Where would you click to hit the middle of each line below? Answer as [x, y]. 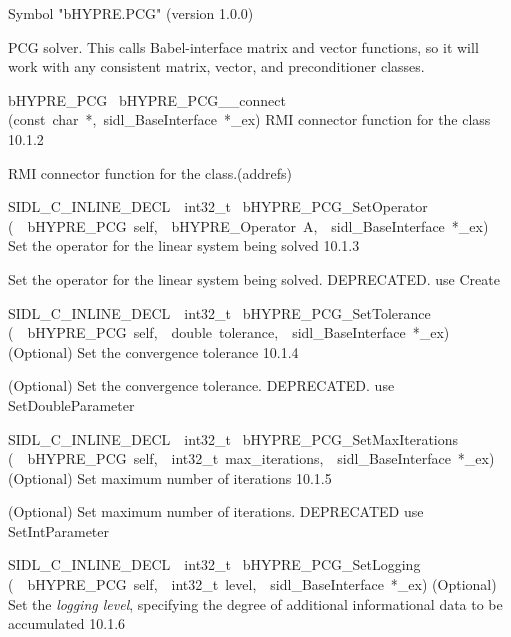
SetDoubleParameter [71, 404]
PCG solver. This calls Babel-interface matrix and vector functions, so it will [243, 46]
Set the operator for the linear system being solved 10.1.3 [184, 245]
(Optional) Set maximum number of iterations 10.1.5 [170, 477]
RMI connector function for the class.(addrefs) [150, 172]
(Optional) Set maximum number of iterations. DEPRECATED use [216, 511]
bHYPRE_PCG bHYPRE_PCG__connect [147, 99]
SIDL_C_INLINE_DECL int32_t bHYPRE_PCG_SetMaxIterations [233, 438]
